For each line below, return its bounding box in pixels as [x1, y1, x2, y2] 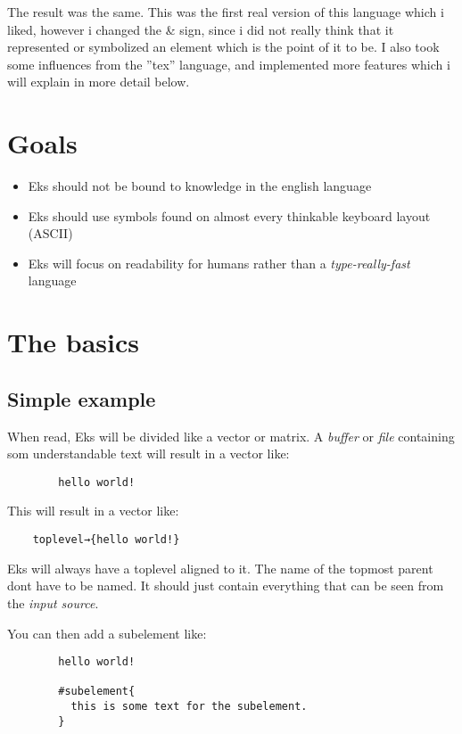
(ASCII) [28, 224, 73, 243]
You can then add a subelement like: [7, 623, 207, 642]
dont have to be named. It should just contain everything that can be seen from [7, 576, 444, 595]
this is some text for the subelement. [70, 700, 308, 713]
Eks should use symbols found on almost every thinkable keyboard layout [28, 206, 431, 225]
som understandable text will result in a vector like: [7, 444, 290, 463]
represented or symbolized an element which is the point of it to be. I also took [7, 37, 440, 56]
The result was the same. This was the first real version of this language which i [7, 3, 444, 21]
